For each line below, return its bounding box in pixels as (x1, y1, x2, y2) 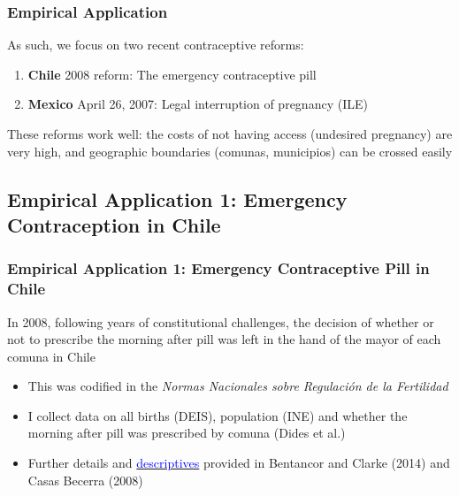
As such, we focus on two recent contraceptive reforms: (7, 35, 304, 54)
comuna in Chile (7, 347, 96, 365)
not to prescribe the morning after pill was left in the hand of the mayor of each (7, 330, 441, 348)
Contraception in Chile (7, 210, 221, 238)
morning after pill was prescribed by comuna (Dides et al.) (27, 424, 346, 442)
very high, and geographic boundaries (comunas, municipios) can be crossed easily (7, 141, 453, 160)
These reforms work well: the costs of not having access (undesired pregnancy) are (7, 125, 453, 142)
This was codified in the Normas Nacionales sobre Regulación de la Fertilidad (27, 377, 448, 395)
